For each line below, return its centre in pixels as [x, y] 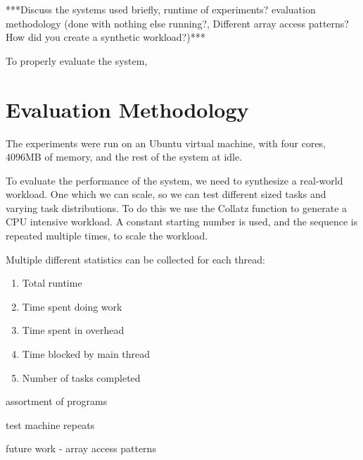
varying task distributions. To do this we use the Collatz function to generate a [177, 207]
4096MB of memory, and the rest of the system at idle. [124, 157]
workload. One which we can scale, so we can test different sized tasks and [166, 194]
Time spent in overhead [73, 330]
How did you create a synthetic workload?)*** [106, 37]
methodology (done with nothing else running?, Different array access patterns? [177, 23]
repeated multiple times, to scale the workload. [107, 236]
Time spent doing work [72, 306]
